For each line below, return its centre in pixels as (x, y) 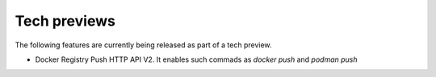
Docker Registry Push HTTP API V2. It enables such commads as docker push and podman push (197, 59)
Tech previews (65, 21)
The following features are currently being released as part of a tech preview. (143, 45)
